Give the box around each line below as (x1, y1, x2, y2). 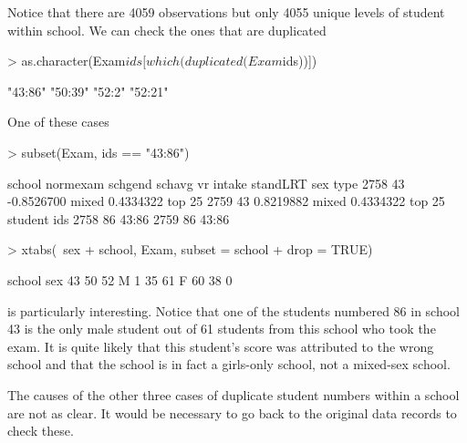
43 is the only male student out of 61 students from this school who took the (7, 319, 436, 338)
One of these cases (7, 112, 109, 131)
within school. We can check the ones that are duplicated (7, 20, 327, 39)
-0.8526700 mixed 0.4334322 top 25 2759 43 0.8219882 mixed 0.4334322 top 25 (7, 191, 445, 211)
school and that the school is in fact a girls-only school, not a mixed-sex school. (7, 355, 451, 374)
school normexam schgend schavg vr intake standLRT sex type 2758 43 (7, 173, 405, 192)
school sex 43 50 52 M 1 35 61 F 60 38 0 (7, 270, 233, 289)
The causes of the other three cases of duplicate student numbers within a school (7, 385, 460, 404)
